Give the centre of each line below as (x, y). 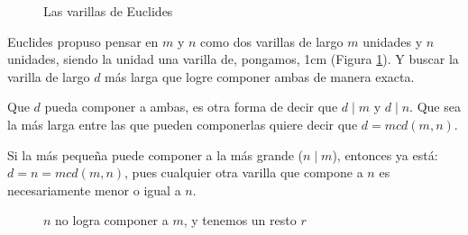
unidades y (393, 41)
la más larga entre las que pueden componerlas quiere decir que (183, 124)
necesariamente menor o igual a (94, 190)
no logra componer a (112, 220)
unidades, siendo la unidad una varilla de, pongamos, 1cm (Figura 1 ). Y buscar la (233, 59)
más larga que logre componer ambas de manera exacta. (260, 76)
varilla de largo (49, 76)
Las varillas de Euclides (108, 11)
